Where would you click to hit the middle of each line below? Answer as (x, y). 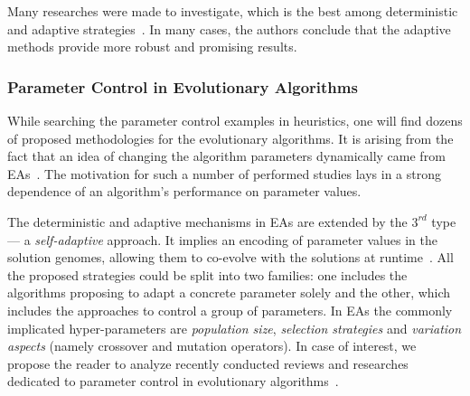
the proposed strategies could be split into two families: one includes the (207, 274)
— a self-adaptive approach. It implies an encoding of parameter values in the (222, 239)
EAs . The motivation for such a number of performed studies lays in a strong (224, 173)
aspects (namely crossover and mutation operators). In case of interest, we (212, 346)
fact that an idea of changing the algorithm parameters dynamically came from (226, 156)
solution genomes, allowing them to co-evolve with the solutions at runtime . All (230, 257)
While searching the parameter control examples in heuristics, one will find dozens (235, 120)
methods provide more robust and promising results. (152, 47)
